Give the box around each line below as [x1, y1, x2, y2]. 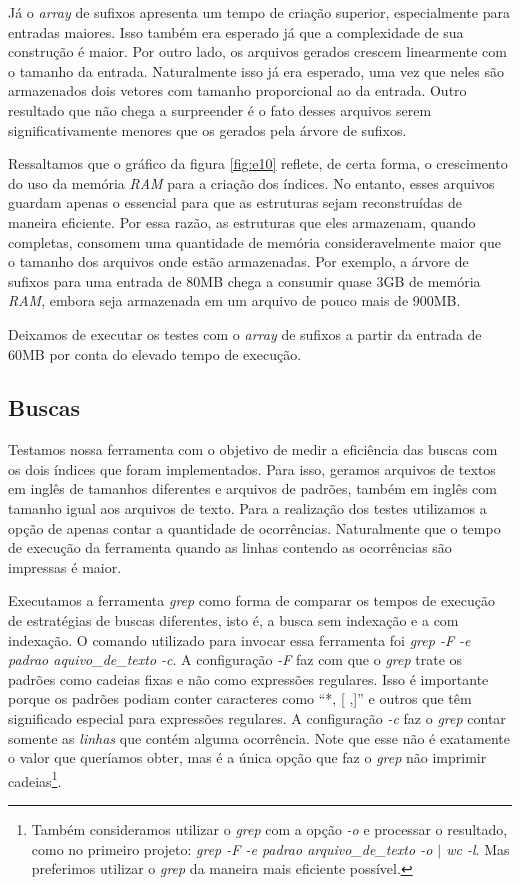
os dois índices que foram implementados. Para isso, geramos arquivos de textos [8, 458, 496, 479]
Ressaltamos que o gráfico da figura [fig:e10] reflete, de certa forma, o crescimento [8, 153, 508, 174]
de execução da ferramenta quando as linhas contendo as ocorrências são [8, 537, 452, 558]
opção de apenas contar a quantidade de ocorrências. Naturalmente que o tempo [8, 517, 501, 538]
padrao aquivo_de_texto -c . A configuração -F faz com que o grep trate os [8, 649, 463, 670]
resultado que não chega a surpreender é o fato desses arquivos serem [8, 99, 432, 120]
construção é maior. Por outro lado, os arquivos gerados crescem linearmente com [8, 41, 507, 62]
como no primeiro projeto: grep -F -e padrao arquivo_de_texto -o [31, 838, 433, 859]
